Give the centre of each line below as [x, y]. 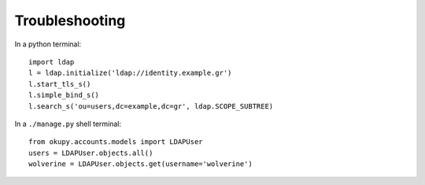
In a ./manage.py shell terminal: [68, 124]
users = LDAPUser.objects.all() [91, 153]
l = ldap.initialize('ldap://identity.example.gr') [130, 73]
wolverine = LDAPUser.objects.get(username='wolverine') [141, 164]
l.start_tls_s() [60, 84]
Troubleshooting [70, 20]
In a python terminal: [48, 44]
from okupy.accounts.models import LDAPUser [116, 142]
